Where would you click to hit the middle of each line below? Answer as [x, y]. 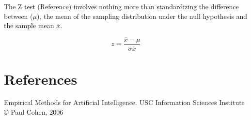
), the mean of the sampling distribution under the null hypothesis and [142, 16]
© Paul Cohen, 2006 [34, 112]
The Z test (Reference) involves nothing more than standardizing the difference [121, 6]
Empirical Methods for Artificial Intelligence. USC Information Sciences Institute [124, 102]
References [41, 79]
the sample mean [29, 25]
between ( [18, 16]
